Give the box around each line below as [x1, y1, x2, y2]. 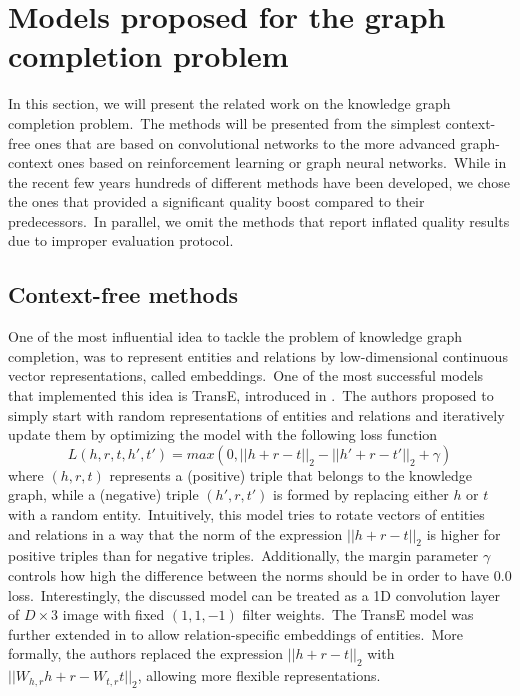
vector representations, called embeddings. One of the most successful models [8, 365, 484, 386]
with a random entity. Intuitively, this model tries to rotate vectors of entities [8, 504, 485, 525]
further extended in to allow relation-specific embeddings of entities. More [8, 623, 464, 644]
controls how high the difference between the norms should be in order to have [8, 565, 490, 585]
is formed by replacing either [273, 484, 449, 505]
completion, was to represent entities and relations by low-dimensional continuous [8, 345, 508, 366]
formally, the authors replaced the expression [8, 643, 283, 664]
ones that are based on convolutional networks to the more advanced [34, 132, 456, 153]
